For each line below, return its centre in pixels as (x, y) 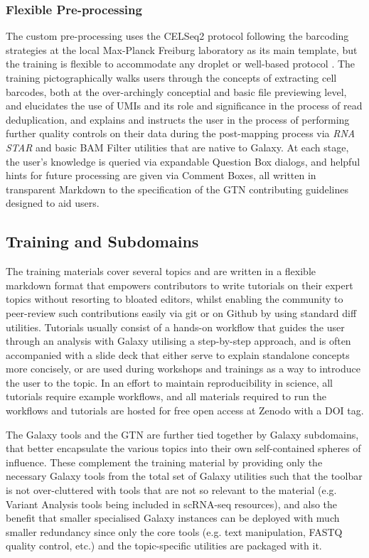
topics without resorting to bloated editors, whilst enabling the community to (175, 299)
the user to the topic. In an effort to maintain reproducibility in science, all (169, 382)
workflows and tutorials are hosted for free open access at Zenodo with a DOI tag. (185, 411)
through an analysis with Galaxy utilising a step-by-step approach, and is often (178, 341)
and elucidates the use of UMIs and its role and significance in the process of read (184, 106)
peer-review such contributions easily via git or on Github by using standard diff (181, 312)
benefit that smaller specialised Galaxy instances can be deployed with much (173, 518)
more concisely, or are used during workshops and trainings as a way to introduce (183, 369)
